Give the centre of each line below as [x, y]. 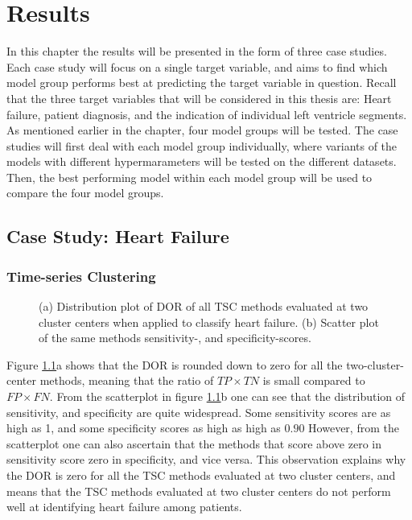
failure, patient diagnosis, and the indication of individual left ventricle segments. [207, 114]
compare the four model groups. [85, 193]
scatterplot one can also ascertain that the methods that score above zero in [194, 443]
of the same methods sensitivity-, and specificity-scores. [175, 338]
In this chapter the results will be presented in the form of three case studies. [197, 51]
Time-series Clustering [81, 276]
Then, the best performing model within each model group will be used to [190, 177]
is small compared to [314, 380]
